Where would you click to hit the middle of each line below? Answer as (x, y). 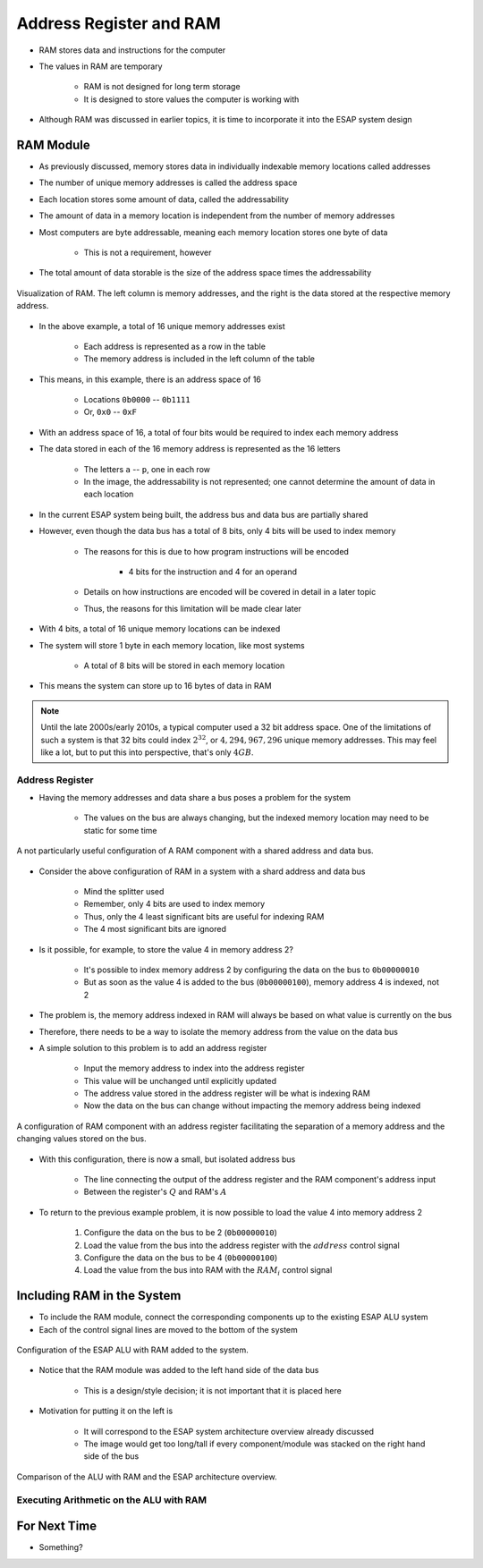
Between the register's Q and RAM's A (155, 1192)
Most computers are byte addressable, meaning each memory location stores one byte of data (213, 232)
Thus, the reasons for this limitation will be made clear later (192, 608)
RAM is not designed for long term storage (162, 87)
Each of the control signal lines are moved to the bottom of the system (169, 1329)
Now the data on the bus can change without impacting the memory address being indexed (252, 1106)
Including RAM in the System (99, 1296)
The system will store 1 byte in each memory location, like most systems (172, 645)
